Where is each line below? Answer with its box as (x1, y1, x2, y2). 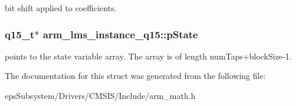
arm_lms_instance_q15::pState (42, 26, 198, 41)
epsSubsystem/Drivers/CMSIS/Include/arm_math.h (5, 90, 196, 101)
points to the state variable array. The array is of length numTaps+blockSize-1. (5, 49, 292, 62)
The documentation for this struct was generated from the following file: (5, 69, 266, 82)
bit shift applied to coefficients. (5, 2, 117, 14)
